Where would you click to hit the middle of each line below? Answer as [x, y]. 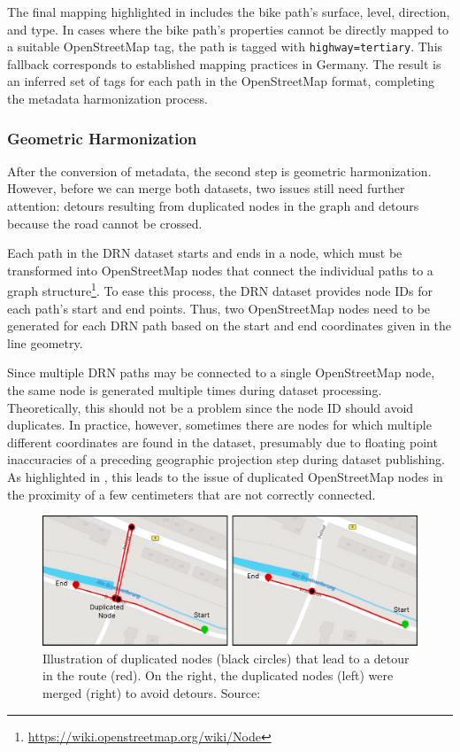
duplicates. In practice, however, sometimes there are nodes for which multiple [219, 425]
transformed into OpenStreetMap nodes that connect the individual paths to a [220, 270]
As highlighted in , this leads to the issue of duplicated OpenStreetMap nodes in [225, 477]
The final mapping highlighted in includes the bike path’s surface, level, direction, [229, 12]
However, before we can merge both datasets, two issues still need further [206, 188]
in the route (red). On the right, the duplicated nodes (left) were [218, 675]
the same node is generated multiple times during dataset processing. [195, 390]
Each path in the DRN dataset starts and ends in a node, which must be [205, 253]
